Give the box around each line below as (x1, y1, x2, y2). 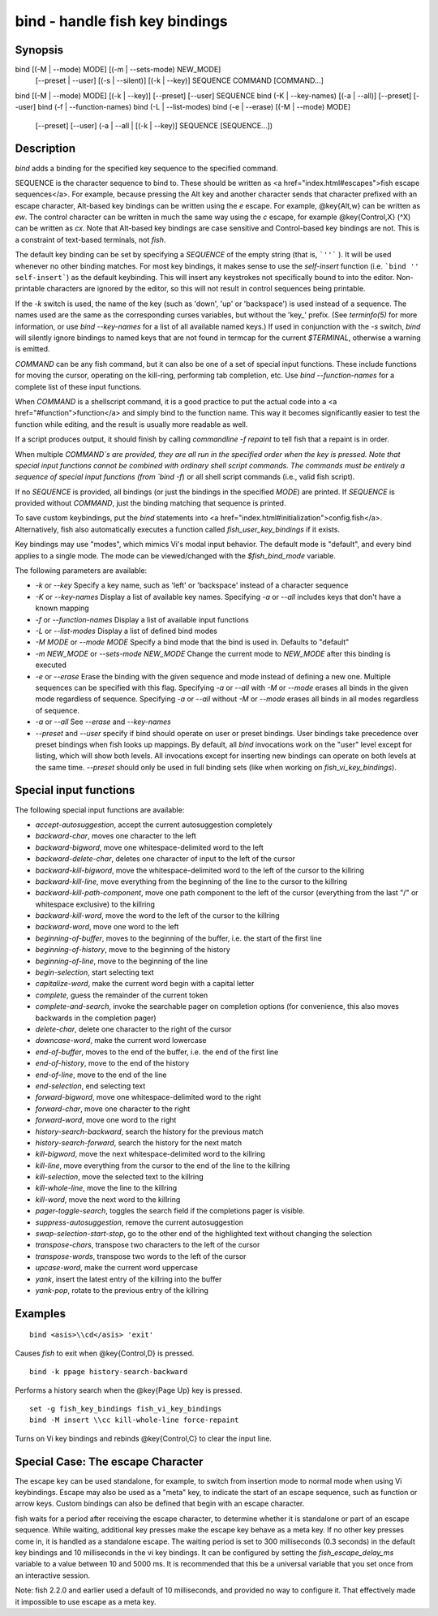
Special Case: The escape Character (15, 1454, 204, 1468)
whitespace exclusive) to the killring (35, 899, 156, 909)
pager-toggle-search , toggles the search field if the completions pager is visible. (35, 1206, 306, 1216)
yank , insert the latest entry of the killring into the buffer (35, 1274, 222, 1284)
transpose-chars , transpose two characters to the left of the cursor (35, 1240, 260, 1250)
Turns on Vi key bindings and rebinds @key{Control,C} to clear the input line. (15, 1433, 272, 1443)
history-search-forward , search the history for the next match (35, 1137, 243, 1148)
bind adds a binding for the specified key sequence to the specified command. (15, 163, 279, 173)
